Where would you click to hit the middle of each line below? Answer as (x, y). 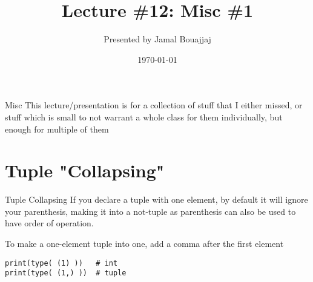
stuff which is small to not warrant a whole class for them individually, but (144, 116)
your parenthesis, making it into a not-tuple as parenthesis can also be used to (150, 211)
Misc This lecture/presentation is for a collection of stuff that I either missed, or (154, 105)
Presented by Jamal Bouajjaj (157, 39)
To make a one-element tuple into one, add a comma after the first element (144, 243)
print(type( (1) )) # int (61, 263)
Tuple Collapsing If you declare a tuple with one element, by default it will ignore (156, 199)
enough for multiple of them (57, 129)
